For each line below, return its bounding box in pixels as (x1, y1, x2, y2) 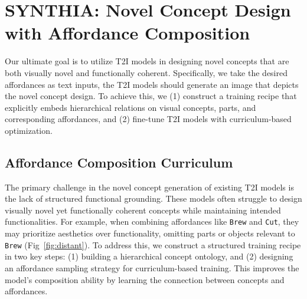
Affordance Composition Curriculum (5, 153, 233, 171)
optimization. (5, 124, 53, 136)
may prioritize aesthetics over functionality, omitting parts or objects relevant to (5, 227, 295, 239)
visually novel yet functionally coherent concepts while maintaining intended (5, 203, 281, 216)
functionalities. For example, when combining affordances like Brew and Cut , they (5, 215, 299, 228)
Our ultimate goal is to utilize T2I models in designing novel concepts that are (5, 55, 289, 67)
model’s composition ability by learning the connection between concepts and (5, 273, 285, 285)
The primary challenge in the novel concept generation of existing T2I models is (5, 180, 294, 193)
